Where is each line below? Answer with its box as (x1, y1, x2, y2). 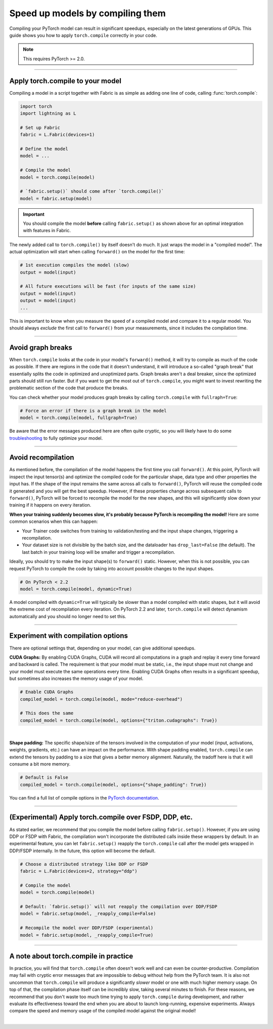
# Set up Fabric (20, 125, 61, 130)
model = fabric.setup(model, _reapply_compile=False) (20, 911, 156, 917)
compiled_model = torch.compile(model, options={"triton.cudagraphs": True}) (20, 717, 217, 723)
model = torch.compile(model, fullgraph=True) (20, 415, 138, 421)
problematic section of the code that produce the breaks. (9, 385, 128, 391)
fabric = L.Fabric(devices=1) (20, 132, 95, 138)
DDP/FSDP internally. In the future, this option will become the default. (9, 848, 156, 854)
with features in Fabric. (23, 227, 71, 234)
